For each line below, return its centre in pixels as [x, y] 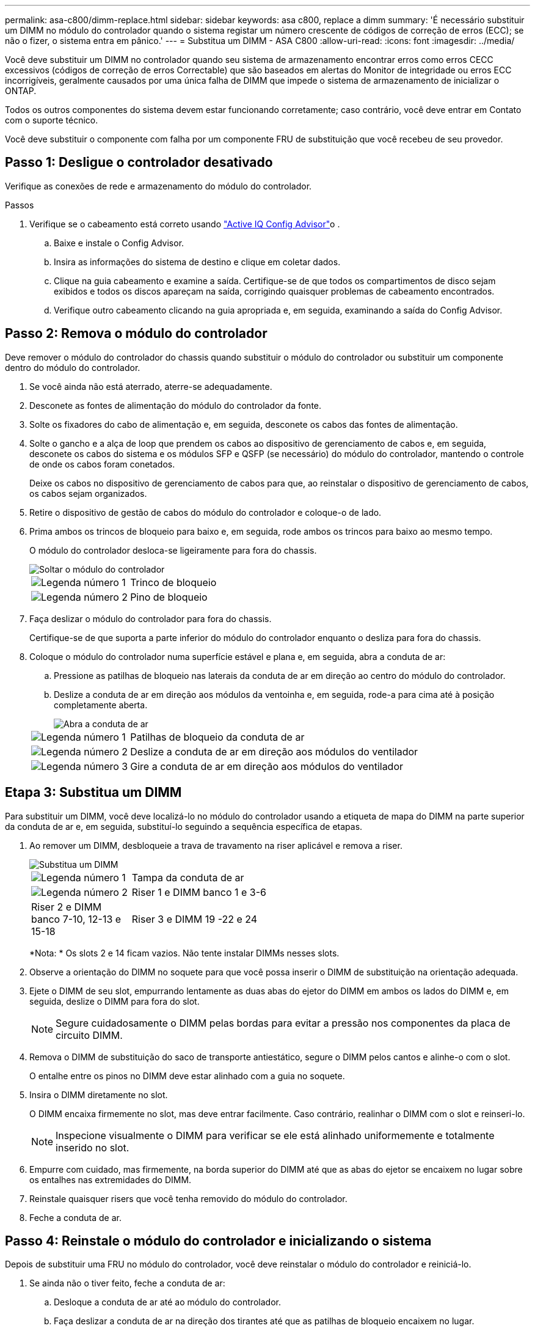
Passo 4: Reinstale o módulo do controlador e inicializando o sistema [218, 1241]
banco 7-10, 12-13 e [76, 919]
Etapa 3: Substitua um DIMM [93, 793]
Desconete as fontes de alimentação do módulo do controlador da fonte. [176, 405]
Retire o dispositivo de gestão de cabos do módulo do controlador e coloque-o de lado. [206, 512]
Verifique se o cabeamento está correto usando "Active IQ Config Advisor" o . [185, 224]
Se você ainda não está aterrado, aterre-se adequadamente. [151, 386]
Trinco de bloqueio [173, 582]
